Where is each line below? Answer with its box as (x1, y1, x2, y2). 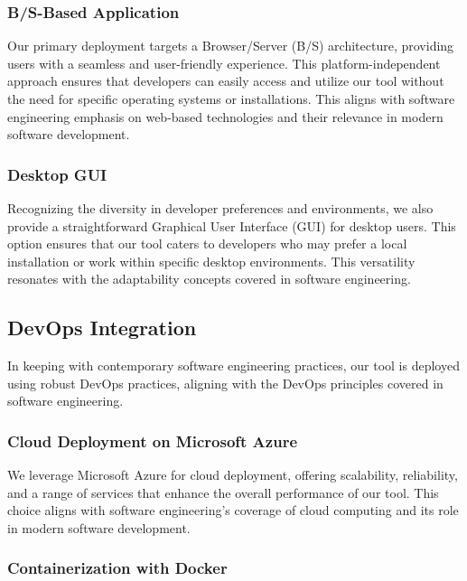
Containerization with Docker (7, 557, 228, 579)
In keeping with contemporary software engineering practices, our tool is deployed (7, 356, 460, 375)
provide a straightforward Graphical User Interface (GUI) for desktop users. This (7, 216, 456, 235)
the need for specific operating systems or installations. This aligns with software (7, 89, 455, 108)
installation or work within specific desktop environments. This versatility (7, 251, 416, 270)
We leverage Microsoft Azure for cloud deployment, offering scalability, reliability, (7, 465, 458, 484)
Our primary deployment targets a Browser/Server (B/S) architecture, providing (7, 36, 454, 55)
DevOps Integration (7, 314, 197, 342)
